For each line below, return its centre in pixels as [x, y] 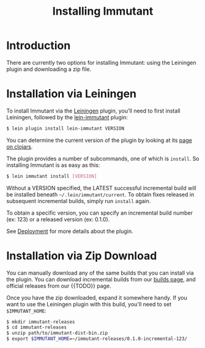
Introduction [39, 46]
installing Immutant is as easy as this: [53, 165]
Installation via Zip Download [82, 256]
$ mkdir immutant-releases [41, 322]
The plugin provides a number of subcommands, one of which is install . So [103, 158]
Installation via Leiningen [71, 94]
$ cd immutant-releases [37, 328]
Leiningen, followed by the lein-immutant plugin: [67, 117]
